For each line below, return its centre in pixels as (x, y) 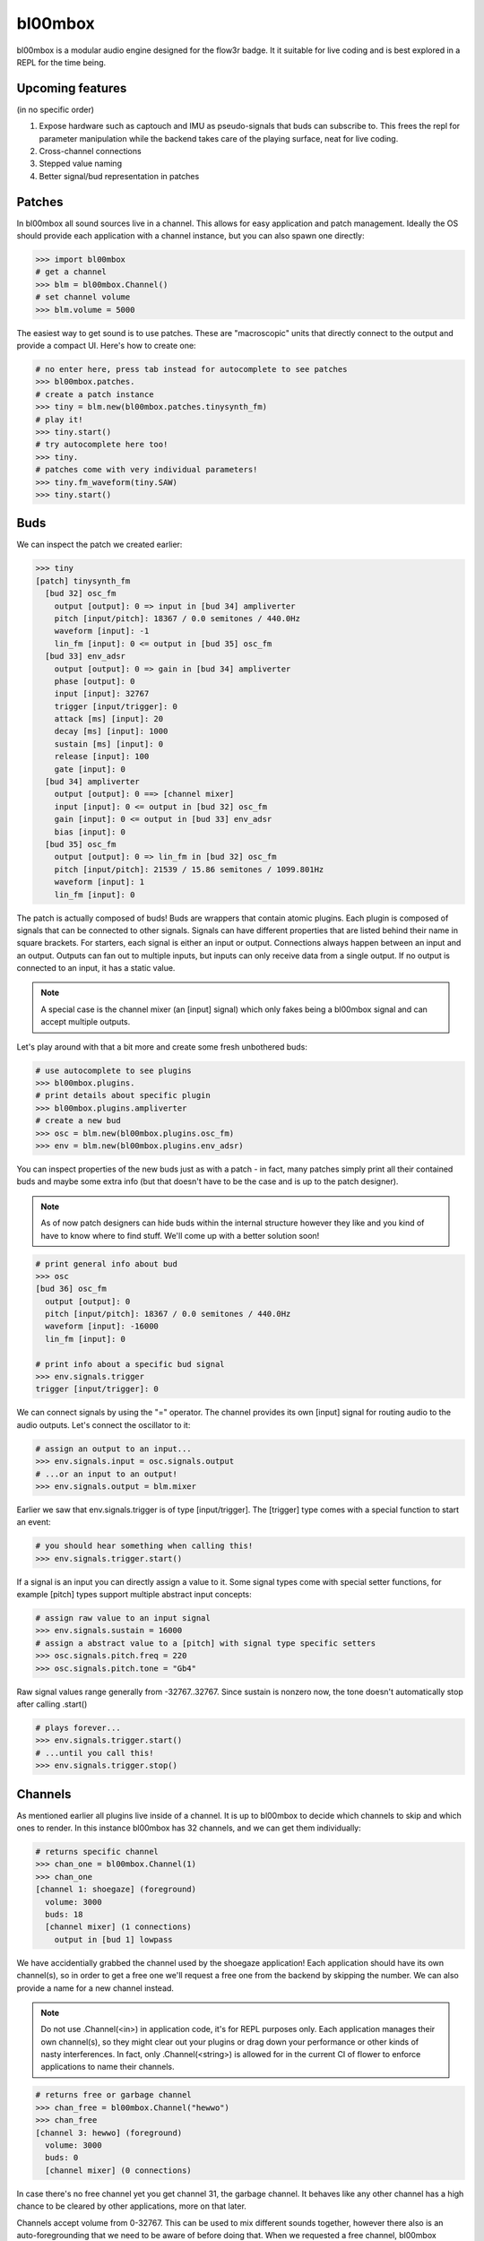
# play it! (59, 420)
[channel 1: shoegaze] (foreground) (116, 1890)
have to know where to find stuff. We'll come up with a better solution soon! (180, 1235)
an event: (34, 1522)
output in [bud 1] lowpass (114, 1939)
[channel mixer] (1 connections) (118, 1927)
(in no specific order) (55, 109)
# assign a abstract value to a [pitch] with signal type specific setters (206, 1643)
